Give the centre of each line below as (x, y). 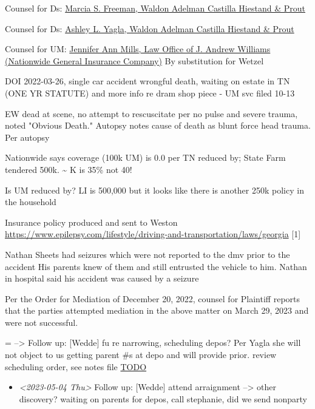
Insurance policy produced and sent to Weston (91, 222)
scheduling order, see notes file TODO (76, 366)
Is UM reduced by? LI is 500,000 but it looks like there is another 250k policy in (154, 190)
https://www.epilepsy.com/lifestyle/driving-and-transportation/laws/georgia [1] (153, 234)
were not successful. (42, 322)
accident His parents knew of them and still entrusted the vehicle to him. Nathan (156, 266)
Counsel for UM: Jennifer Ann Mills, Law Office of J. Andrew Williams (138, 49)
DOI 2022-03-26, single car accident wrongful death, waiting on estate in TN (147, 81)
